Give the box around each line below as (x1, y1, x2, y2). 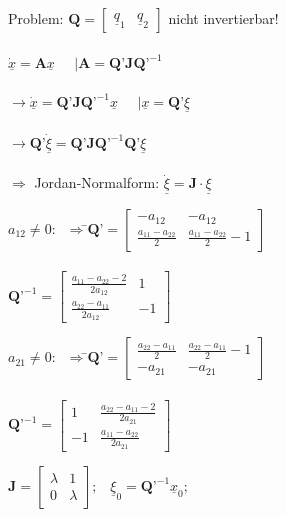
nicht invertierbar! (168, 8, 279, 28)
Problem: (8, 8, 64, 28)
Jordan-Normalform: (34, 172, 160, 193)
